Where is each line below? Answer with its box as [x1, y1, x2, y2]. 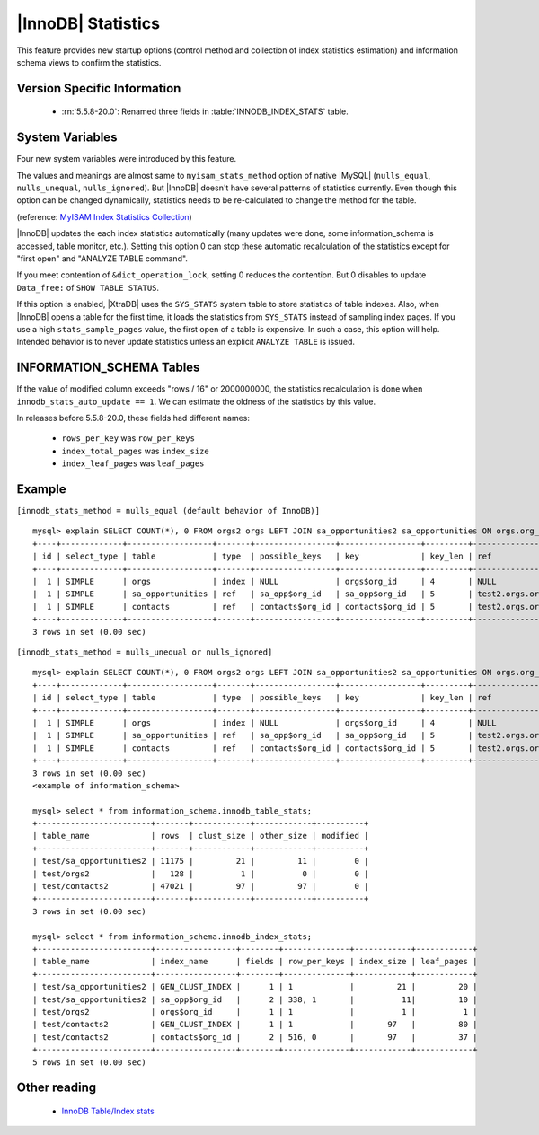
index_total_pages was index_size [61, 445, 210, 456]
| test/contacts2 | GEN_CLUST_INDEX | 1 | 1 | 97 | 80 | [32, 1019, 478, 1030]
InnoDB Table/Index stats [61, 1105, 155, 1116]
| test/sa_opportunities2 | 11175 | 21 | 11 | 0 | [32, 856, 369, 867]
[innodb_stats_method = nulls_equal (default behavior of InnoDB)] [16, 506, 321, 516]
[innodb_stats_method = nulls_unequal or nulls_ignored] [16, 647, 273, 657]
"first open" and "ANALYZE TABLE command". [16, 252, 189, 264]
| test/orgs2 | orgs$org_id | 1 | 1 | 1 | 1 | [32, 1007, 478, 1016]
